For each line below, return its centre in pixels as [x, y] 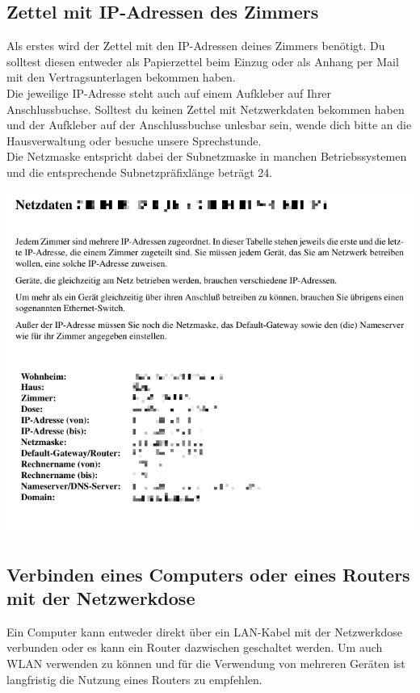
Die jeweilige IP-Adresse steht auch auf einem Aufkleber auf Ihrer [169, 92]
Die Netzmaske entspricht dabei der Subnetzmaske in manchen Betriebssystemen [207, 156]
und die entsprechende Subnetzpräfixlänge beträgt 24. [140, 172]
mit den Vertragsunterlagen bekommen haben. [121, 77]
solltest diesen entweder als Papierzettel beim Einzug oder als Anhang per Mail [203, 61]
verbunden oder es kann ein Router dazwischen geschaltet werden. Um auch [195, 647]
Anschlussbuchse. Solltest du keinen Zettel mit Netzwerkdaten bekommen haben [206, 109]
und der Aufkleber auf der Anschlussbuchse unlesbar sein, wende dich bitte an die [209, 125]
